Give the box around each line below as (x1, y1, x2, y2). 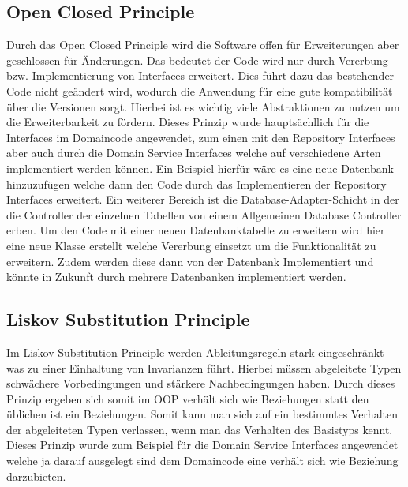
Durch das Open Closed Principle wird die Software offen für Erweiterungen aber (6, 36, 399, 53)
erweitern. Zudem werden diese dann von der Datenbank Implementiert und (6, 253, 374, 269)
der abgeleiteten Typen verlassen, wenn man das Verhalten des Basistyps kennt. (6, 421, 393, 437)
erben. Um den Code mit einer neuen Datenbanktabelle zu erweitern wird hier (6, 222, 385, 238)
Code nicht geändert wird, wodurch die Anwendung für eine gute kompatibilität (6, 82, 393, 99)
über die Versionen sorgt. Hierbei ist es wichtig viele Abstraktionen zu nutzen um (6, 98, 400, 114)
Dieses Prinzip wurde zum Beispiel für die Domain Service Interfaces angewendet (6, 436, 399, 453)
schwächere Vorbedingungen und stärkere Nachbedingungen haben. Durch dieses (6, 375, 395, 391)
